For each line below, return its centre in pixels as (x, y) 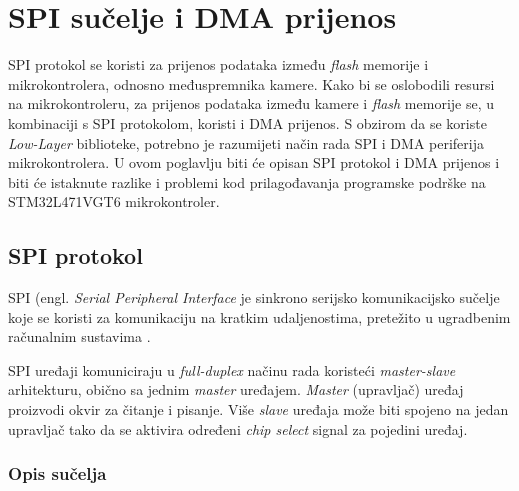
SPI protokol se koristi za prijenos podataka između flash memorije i (218, 64)
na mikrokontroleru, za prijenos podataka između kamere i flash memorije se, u (251, 103)
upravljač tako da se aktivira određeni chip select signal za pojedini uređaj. (238, 428)
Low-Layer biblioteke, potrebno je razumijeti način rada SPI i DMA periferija (246, 142)
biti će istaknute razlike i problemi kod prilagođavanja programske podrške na (247, 181)
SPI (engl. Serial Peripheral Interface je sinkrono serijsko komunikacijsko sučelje (254, 297)
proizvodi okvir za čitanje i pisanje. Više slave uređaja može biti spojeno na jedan (258, 409)
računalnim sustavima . (79, 336)
